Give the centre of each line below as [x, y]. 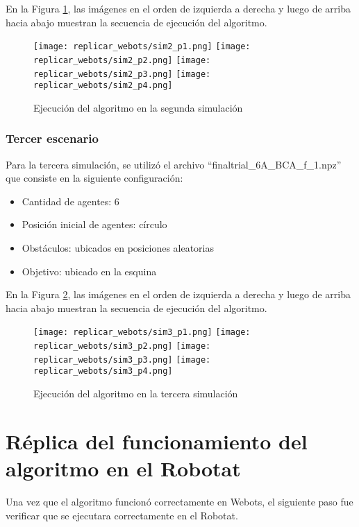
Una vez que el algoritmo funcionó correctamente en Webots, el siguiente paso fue [179, 501]
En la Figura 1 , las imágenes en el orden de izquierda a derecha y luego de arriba [178, 8]
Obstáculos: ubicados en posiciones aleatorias [118, 248]
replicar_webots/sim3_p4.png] [103, 371]
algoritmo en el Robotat [123, 468]
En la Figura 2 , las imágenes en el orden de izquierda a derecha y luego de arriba [178, 294]
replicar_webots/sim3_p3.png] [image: [122, 360]
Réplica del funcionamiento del [157, 441]
